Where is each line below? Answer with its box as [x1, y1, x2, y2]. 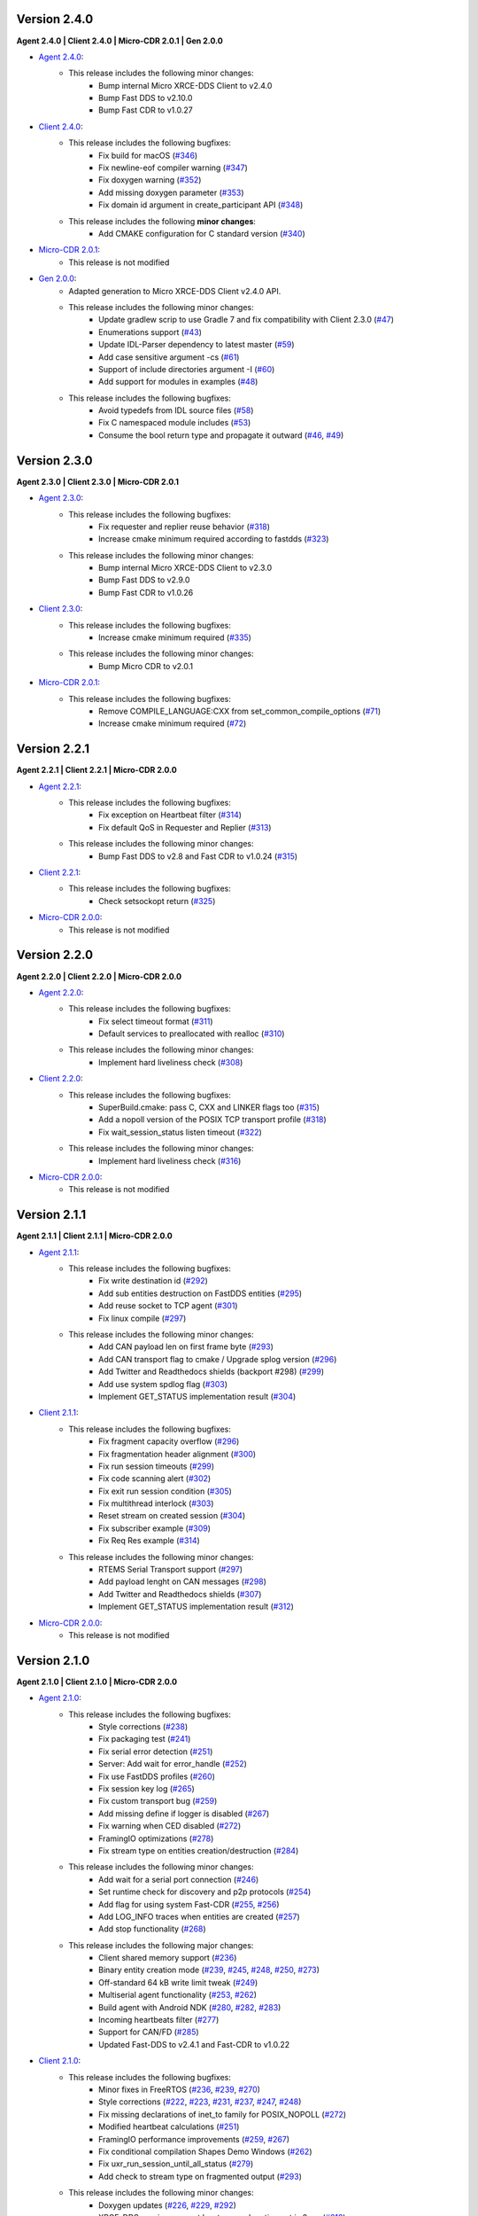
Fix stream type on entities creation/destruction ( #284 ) [98, 1845, 299, 1856]
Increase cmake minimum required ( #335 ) [98, 632, 252, 643]
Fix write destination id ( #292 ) [98, 1276, 208, 1286]
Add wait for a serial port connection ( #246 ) [98, 1874, 259, 1884]
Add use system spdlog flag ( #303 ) [98, 1378, 227, 1389]
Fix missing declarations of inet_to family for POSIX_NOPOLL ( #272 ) [98, 2109, 347, 2119]
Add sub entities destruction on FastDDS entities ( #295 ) [98, 1288, 303, 1299]
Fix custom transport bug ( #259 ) [98, 1796, 218, 1806]
